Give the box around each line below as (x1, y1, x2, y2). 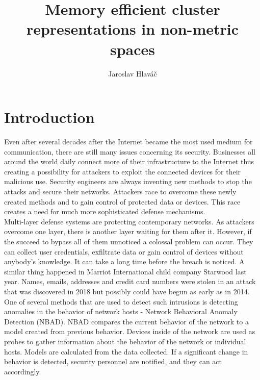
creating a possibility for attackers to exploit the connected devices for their (4, 166, 241, 176)
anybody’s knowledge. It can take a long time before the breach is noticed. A (4, 256, 245, 267)
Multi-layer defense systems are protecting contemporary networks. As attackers (4, 216, 254, 226)
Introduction (4, 107, 95, 128)
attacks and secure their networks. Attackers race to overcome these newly (4, 186, 237, 196)
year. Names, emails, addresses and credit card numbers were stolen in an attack (4, 276, 256, 287)
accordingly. (4, 366, 41, 376)
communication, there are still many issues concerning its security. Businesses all (4, 146, 256, 157)
